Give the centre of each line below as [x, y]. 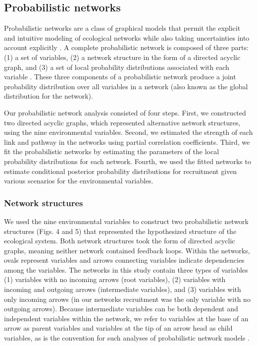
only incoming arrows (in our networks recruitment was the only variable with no [127, 299]
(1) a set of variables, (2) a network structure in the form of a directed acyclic [122, 57]
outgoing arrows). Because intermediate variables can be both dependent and [121, 309]
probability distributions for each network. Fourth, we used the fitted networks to [128, 161]
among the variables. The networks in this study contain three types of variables [126, 269]
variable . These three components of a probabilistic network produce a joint [120, 77]
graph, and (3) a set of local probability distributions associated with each [117, 67]
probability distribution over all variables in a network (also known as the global [126, 86]
